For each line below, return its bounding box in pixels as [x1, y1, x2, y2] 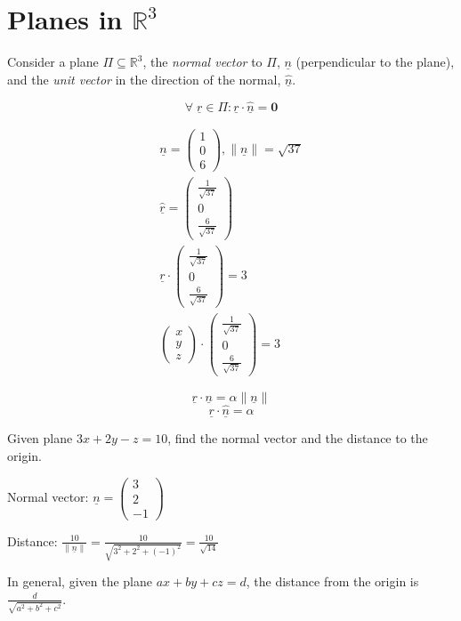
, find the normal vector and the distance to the [167, 429, 428, 448]
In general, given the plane [7, 572, 152, 591]
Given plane [7, 429, 73, 448]
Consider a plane [7, 52, 99, 71]
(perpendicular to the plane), [295, 52, 455, 71]
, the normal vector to [142, 52, 263, 71]
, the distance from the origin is [246, 572, 419, 591]
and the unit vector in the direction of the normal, [7, 69, 281, 88]
